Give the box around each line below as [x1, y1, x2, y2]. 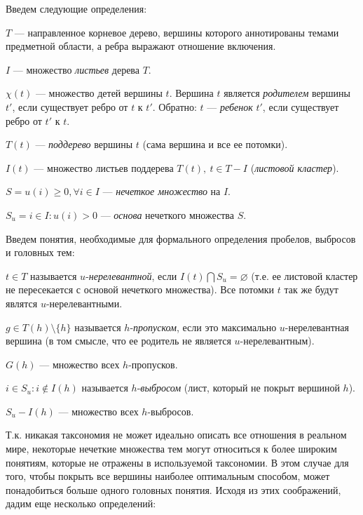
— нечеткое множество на [102, 184, 221, 199]
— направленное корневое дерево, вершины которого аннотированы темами [14, 25, 339, 39]
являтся [6, 295, 38, 310]
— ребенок [207, 99, 253, 114]
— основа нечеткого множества [100, 207, 235, 222]
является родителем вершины [224, 86, 350, 100]
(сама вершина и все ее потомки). [142, 137, 288, 152]
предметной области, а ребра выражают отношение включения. [6, 39, 276, 53]
